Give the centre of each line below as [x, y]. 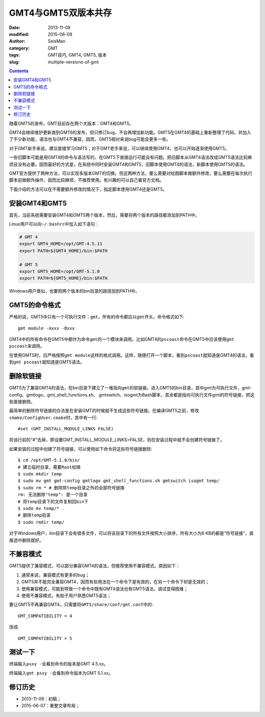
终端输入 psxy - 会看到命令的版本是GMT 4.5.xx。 [59, 664]
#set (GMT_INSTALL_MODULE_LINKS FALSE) [66, 429]
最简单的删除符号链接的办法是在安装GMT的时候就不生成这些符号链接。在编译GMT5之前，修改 [104, 411]
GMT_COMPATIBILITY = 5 [45, 638]
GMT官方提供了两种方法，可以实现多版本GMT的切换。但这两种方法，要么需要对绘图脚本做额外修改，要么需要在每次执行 [131, 173]
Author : [17, 41]
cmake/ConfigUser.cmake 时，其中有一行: [53, 418]
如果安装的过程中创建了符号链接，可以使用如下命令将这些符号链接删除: [81, 449]
